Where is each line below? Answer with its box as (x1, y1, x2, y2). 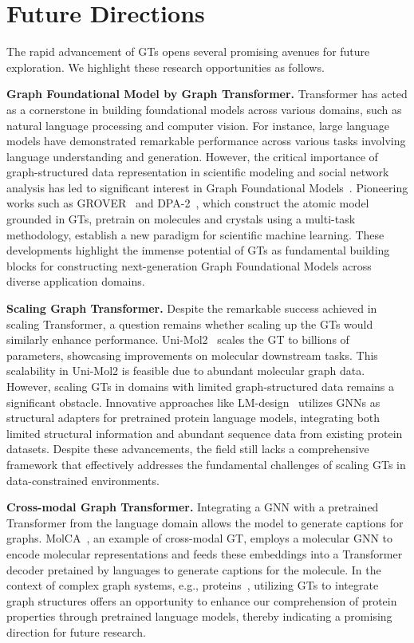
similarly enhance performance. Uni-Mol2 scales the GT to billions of (6, 331, 349, 348)
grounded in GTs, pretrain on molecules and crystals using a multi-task (6, 211, 356, 227)
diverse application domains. (6, 273, 145, 290)
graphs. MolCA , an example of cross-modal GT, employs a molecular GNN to (6, 530, 392, 546)
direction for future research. (6, 623, 146, 640)
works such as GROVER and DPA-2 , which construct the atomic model (6, 195, 369, 211)
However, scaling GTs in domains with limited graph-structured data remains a (6, 378, 395, 394)
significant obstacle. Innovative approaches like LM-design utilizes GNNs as (6, 393, 380, 410)
